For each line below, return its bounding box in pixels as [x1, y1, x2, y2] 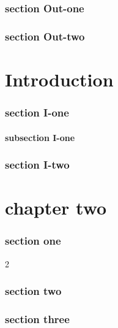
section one [5, 233, 61, 248]
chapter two [5, 195, 107, 220]
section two [5, 283, 62, 299]
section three [5, 311, 70, 326]
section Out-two [5, 28, 85, 44]
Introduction [5, 66, 114, 91]
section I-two [5, 157, 70, 172]
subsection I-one [5, 131, 75, 143]
